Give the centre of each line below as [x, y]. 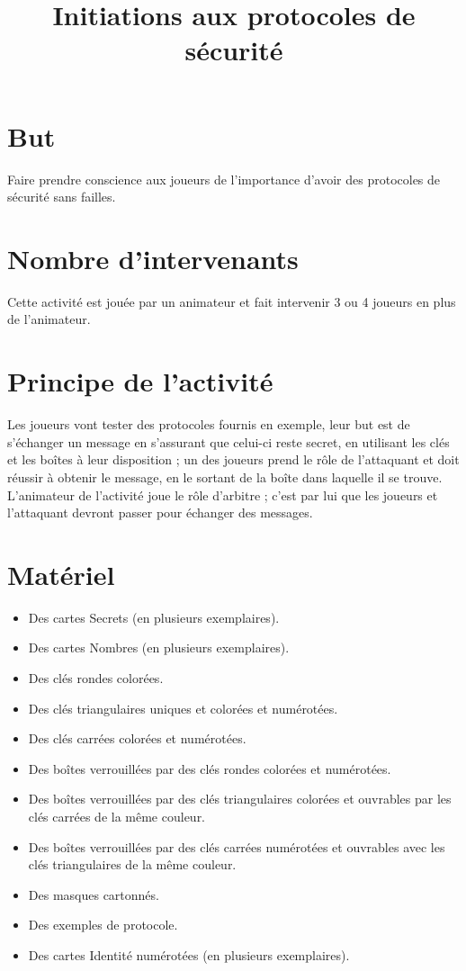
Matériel [61, 574]
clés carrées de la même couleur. [117, 816]
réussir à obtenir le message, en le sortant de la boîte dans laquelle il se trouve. [225, 477]
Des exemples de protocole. [103, 925]
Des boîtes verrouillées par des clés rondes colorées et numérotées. [210, 768]
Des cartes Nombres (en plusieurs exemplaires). [159, 647]
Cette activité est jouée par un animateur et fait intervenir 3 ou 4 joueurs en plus [232, 301]
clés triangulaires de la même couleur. [132, 864]
